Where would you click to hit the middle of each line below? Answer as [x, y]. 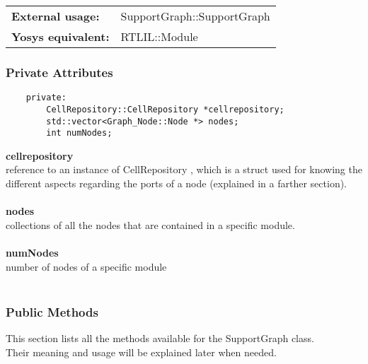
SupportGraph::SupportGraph [195, 16]
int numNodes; [79, 133]
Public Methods [52, 311]
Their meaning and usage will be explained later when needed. [141, 352]
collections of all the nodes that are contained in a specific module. [150, 224]
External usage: [56, 16]
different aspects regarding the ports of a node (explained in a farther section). [177, 183]
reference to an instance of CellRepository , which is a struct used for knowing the [184, 169]
